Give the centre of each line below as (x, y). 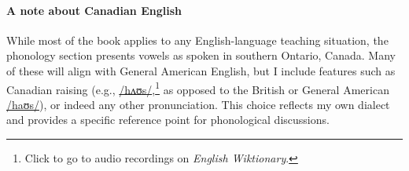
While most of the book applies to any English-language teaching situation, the (197, 40)
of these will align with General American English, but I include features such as (201, 70)
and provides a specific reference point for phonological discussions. (168, 120)
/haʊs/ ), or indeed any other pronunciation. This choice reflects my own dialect (198, 104)
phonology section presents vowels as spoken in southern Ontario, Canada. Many (201, 55)
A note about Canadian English (94, 10)
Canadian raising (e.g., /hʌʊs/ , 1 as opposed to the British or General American (198, 88)
